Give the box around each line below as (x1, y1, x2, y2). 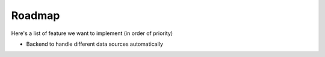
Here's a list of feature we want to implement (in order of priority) (11, 30, 173, 37)
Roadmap (11, 9, 60, 22)
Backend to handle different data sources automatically (26, 40, 164, 47)
